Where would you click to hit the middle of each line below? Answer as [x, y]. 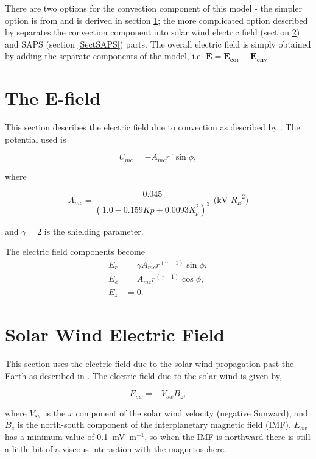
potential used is [36, 139]
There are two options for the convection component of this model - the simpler [154, 8]
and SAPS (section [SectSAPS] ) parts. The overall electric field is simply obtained [158, 44]
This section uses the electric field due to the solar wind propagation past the [149, 364]
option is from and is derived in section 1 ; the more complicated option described [156, 20]
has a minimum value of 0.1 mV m [71, 436]
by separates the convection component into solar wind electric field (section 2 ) [153, 32]
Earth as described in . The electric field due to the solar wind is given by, [143, 375]
